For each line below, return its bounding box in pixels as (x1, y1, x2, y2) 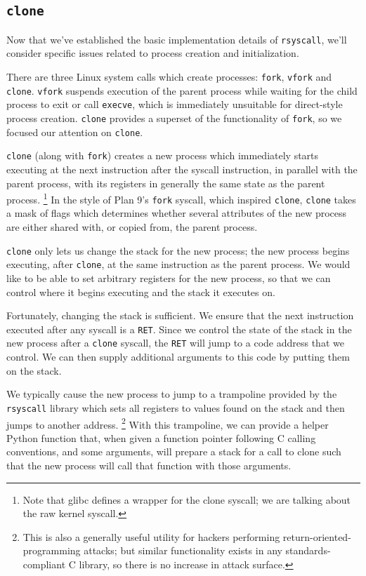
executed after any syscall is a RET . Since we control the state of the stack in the (6, 321, 352, 336)
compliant (22, 556, 66, 571)
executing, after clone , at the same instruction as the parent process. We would (6, 257, 351, 272)
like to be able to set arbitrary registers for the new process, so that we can (6, 270, 331, 285)
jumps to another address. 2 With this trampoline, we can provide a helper (6, 415, 329, 431)
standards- (285, 543, 331, 558)
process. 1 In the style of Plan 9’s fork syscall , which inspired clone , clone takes (6, 190, 356, 206)
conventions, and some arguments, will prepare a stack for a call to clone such (6, 444, 341, 459)
